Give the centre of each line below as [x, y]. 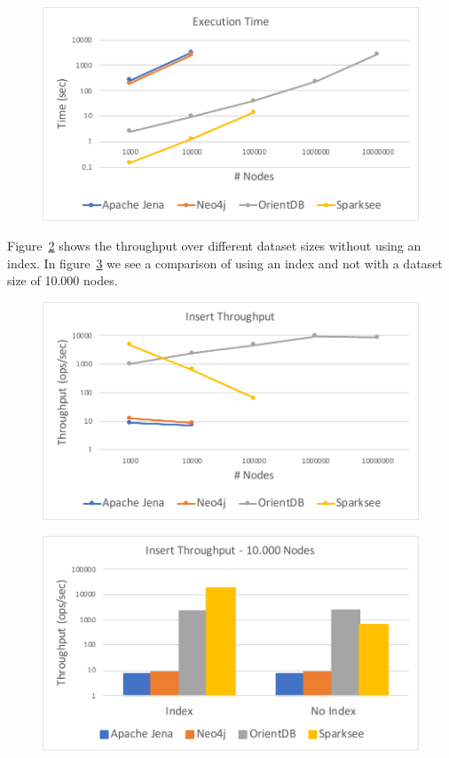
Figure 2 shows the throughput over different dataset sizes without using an [214, 246]
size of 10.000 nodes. [63, 280]
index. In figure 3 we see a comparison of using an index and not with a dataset [225, 263]
